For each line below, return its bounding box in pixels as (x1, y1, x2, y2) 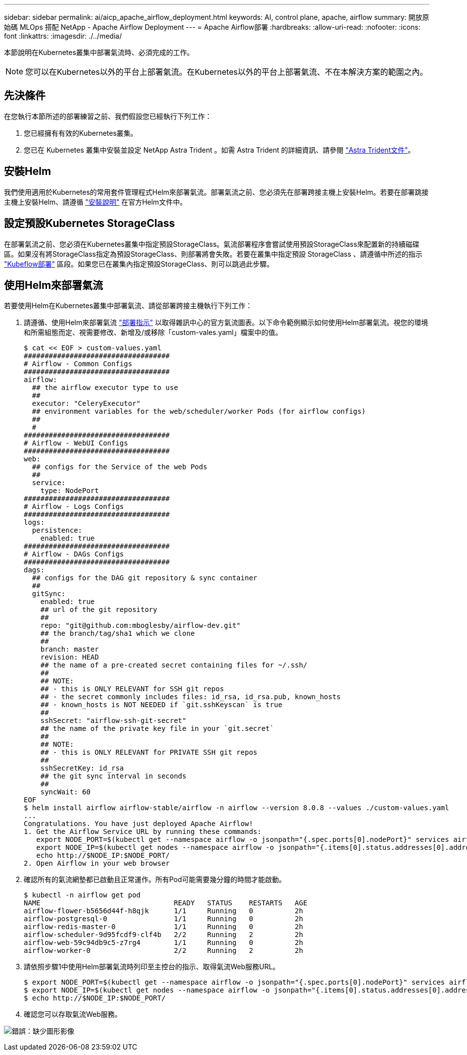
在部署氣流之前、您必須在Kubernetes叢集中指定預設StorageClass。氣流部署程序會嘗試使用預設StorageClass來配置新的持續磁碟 (4, 239, 420, 248)
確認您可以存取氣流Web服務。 (24, 1010, 122, 1019)
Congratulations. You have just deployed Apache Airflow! (24, 820, 253, 828)
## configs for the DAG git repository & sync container (32, 574, 258, 582)
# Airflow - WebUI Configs (24, 439, 128, 447)
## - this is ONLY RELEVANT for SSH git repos (40, 685, 224, 693)
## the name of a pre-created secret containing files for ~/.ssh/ (40, 661, 308, 669)
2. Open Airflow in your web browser (24, 859, 170, 868)
